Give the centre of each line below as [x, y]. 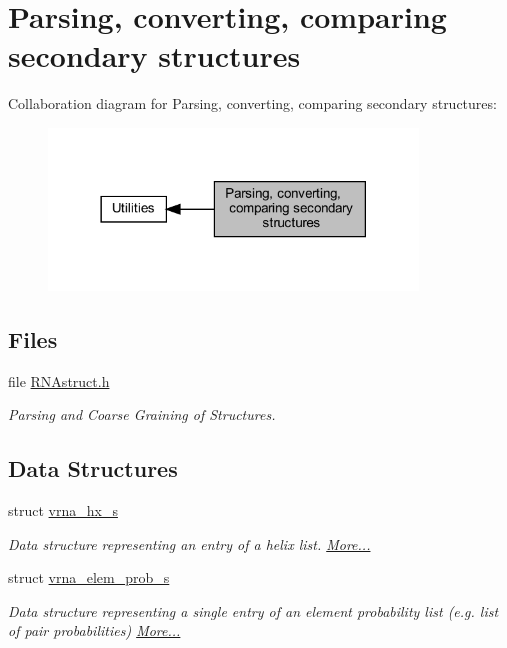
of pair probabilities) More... [94, 630]
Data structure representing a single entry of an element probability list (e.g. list [253, 610]
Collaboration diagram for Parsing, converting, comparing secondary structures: [252, 103]
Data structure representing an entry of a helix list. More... [189, 543]
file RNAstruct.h [59, 380]
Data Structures [93, 468]
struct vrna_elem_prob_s [89, 577]
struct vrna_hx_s [63, 510]
